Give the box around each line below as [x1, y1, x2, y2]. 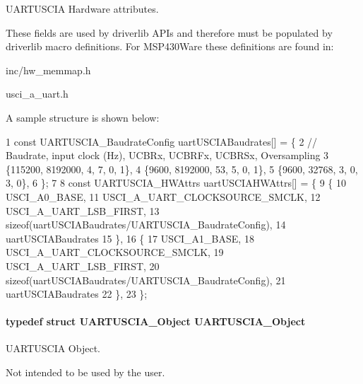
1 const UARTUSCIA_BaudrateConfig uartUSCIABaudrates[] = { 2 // [6, 134, 318, 149]
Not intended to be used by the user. [6, 365, 165, 380]
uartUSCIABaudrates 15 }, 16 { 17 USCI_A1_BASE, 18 [6, 231, 254, 245]
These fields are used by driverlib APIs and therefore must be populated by [6, 25, 333, 40]
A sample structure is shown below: [6, 110, 160, 124]
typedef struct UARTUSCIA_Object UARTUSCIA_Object [6, 314, 306, 329]
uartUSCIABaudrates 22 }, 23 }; [6, 286, 148, 301]
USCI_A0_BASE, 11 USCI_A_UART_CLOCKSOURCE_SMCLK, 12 [6, 189, 321, 204]
